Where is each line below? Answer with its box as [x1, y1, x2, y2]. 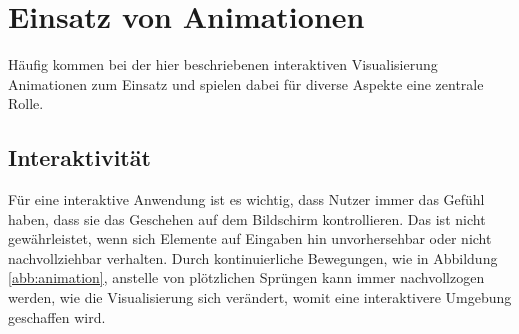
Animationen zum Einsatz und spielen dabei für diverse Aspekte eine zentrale [8, 73, 484, 94]
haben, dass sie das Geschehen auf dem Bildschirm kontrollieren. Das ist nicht [8, 208, 486, 229]
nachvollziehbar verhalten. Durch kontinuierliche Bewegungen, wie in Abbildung [8, 247, 498, 268]
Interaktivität [8, 142, 151, 173]
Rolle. [8, 93, 44, 114]
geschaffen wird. [8, 306, 106, 327]
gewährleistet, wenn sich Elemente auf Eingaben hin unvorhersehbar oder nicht [8, 228, 492, 249]
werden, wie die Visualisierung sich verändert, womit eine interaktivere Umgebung [8, 287, 512, 308]
